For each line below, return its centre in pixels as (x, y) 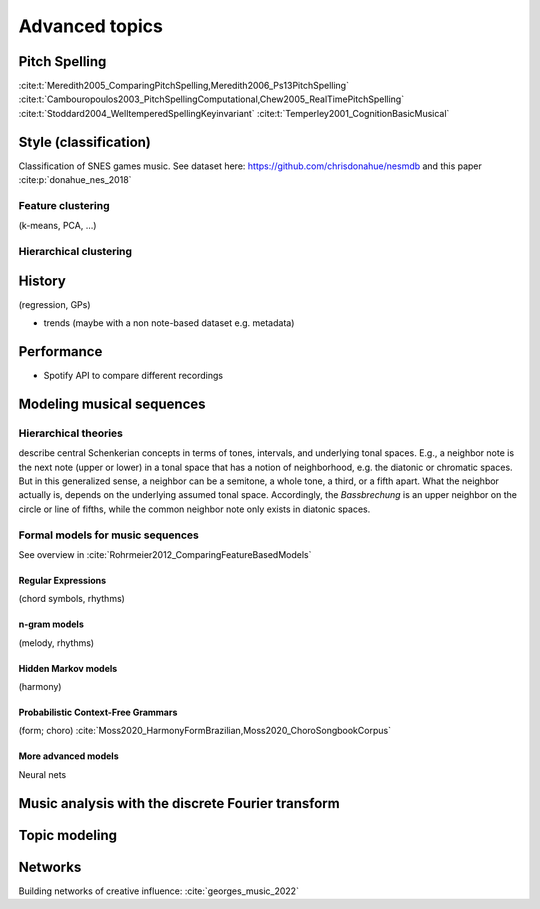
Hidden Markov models (68, 668)
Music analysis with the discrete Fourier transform (179, 803)
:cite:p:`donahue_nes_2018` (75, 180)
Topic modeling (68, 835)
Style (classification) (85, 141)
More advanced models (68, 756)
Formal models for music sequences (108, 535)
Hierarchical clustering (75, 252)
